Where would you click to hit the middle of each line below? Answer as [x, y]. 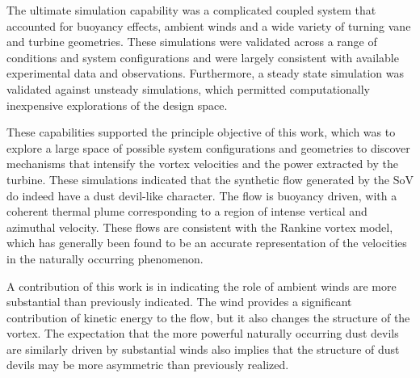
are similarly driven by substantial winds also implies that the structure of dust [203, 349]
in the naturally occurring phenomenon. [105, 258]
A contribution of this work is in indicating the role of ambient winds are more [202, 286]
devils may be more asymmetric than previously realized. [148, 365]
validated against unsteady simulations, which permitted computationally [188, 88]
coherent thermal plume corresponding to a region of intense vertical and [187, 211]
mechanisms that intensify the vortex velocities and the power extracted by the [202, 164]
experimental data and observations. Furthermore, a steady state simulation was [206, 73]
